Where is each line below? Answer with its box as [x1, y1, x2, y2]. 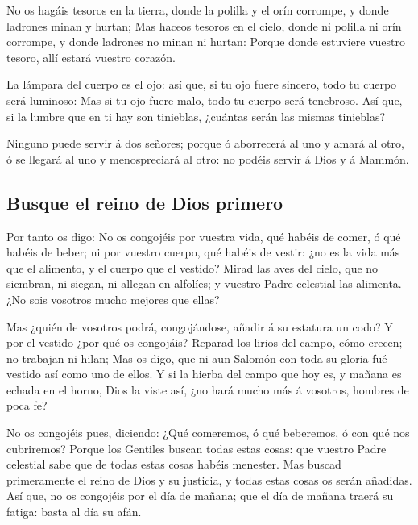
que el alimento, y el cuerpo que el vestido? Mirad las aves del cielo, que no [6, 259, 379, 276]
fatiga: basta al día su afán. [6, 503, 142, 520]
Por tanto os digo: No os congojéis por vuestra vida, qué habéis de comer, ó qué [6, 227, 401, 244]
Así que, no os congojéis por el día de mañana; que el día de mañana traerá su [6, 487, 394, 504]
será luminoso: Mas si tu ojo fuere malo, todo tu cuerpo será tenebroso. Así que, [6, 91, 403, 108]
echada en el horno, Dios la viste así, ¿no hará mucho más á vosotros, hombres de [6, 381, 409, 398]
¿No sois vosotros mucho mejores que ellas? [6, 290, 220, 307]
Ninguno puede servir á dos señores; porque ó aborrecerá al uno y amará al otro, [6, 135, 404, 152]
